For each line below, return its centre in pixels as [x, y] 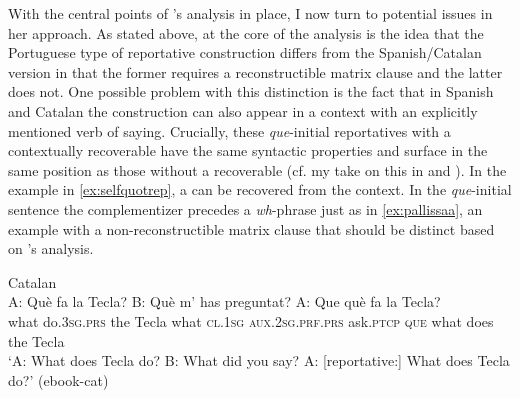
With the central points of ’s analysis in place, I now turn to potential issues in [250, 13]
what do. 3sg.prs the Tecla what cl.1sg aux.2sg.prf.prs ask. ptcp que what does [251, 320]
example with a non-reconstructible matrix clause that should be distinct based [251, 228]
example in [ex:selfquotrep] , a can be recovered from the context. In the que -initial [260, 189]
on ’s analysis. [51, 248]
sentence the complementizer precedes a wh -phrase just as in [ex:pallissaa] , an [245, 208]
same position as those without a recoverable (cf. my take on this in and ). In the [257, 169]
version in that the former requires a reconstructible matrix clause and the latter [255, 71]
